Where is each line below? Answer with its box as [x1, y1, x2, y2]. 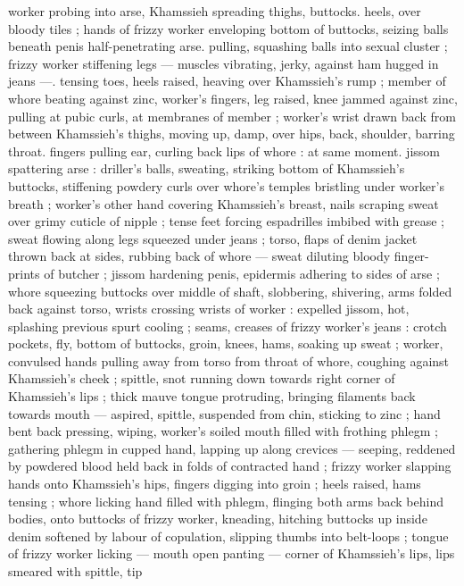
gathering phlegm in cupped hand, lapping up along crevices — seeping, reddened [8, 439, 456, 457]
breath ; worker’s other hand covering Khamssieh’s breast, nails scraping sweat [8, 194, 439, 213]
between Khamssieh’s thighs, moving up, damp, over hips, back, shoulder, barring [8, 124, 455, 143]
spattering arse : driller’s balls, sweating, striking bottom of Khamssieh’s [8, 159, 405, 178]
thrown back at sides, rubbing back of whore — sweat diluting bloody [8, 247, 391, 265]
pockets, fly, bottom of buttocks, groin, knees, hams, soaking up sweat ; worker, [8, 334, 443, 353]
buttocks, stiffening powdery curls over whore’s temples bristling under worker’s [8, 176, 444, 195]
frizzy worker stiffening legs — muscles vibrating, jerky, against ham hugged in [8, 54, 439, 72]
